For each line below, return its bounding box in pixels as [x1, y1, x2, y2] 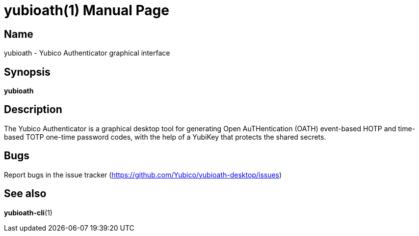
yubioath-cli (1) [4, 208, 52, 217]
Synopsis [4, 65, 51, 78]
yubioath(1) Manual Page [4, 2, 169, 19]
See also [4, 187, 47, 200]
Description [4, 103, 62, 116]
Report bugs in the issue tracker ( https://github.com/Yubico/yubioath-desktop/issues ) [4, 170, 282, 179]
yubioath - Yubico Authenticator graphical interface [4, 49, 170, 58]
